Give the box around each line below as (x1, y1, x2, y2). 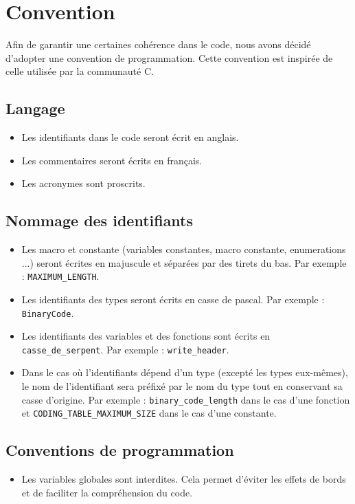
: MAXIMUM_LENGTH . (21, 269, 100, 283)
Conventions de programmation (5, 439, 234, 461)
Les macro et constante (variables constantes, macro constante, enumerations (21, 242, 346, 256)
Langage (5, 98, 65, 119)
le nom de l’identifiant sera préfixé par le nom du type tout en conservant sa (21, 379, 343, 393)
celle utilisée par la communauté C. (5, 64, 154, 78)
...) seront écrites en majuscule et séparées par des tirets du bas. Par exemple (21, 255, 347, 270)
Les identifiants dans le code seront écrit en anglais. (21, 130, 239, 144)
